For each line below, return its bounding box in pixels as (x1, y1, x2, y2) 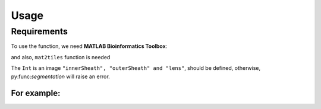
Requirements (11, 26, 68, 37)
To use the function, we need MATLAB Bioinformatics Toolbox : (11, 43, 168, 50)
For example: (11, 88, 61, 98)
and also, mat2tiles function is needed (11, 53, 111, 60)
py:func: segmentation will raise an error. (11, 73, 110, 80)
